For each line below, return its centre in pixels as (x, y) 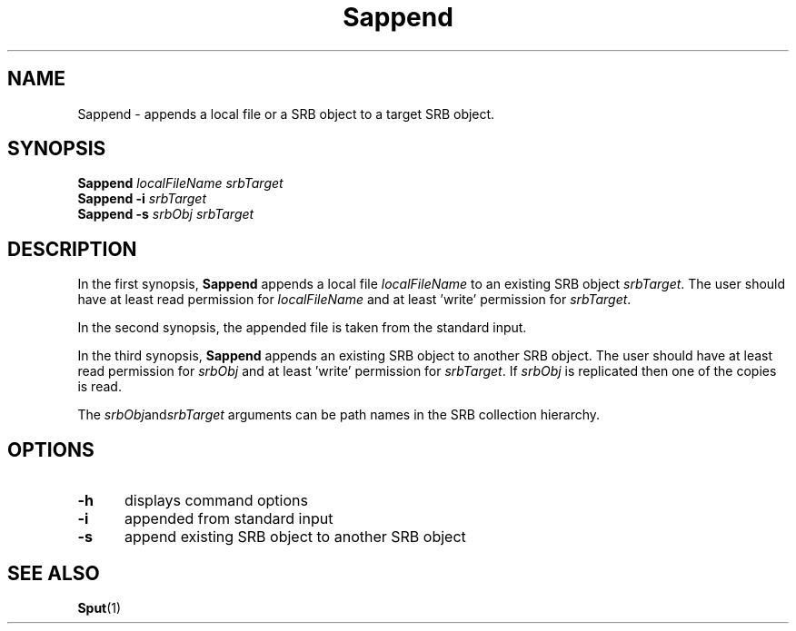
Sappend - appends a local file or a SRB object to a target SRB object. (286, 113)
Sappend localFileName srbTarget (180, 183)
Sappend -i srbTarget (142, 199)
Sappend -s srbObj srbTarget (166, 214)
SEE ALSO (54, 573)
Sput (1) (99, 607)
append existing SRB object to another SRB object (295, 537)
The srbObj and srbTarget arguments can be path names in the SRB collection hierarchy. (339, 415)
